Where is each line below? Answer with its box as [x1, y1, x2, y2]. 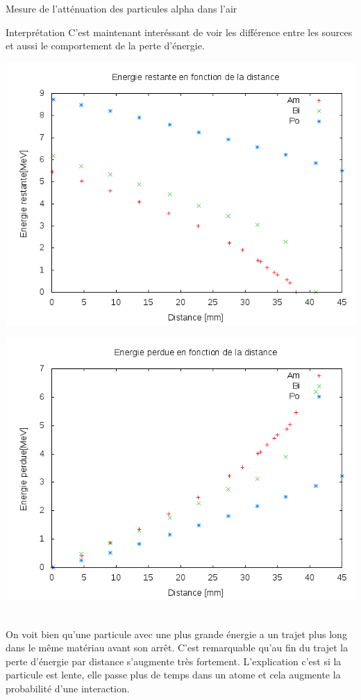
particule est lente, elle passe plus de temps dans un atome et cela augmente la [6, 667, 341, 682]
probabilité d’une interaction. [6, 681, 130, 695]
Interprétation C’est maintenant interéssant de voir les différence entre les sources [6, 24, 353, 39]
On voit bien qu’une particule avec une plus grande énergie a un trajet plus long [6, 626, 347, 641]
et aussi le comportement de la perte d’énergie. [6, 38, 205, 53]
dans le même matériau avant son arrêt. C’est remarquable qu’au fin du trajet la [6, 640, 349, 655]
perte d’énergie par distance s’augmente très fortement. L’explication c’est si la [6, 653, 342, 668]
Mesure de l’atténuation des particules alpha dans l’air [6, 1, 237, 15]
